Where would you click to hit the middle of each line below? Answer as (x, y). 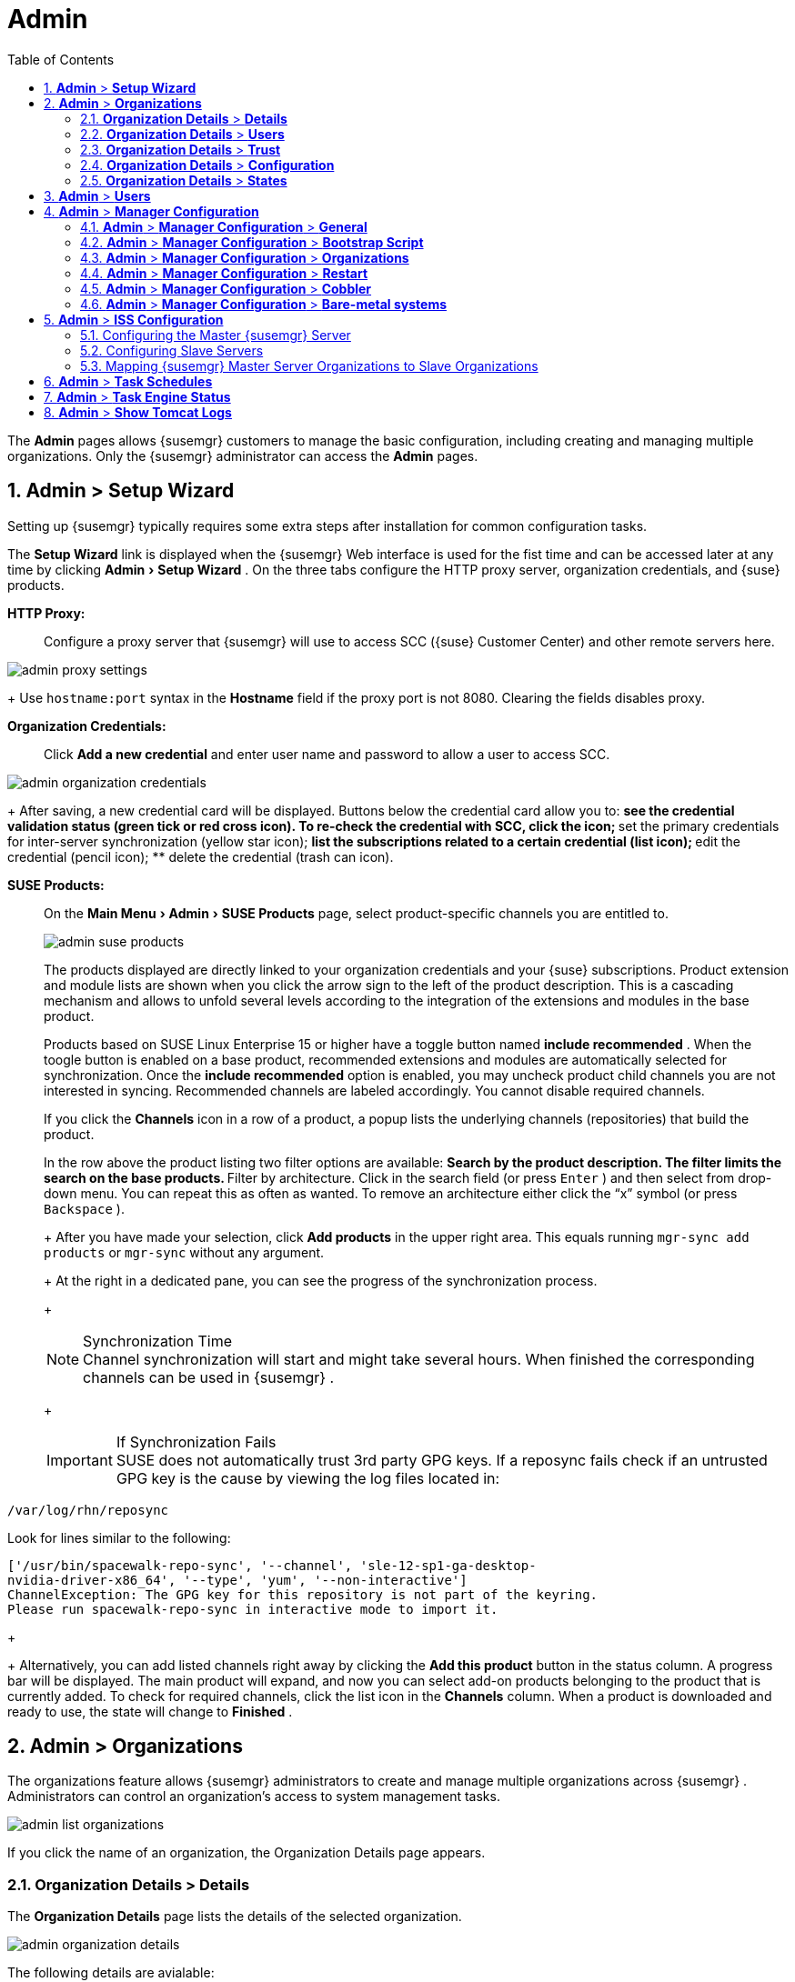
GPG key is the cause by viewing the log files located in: (308, 1478)
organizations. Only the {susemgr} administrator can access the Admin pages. (243, 455)
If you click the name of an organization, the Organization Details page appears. (247, 1853)
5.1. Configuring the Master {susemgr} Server (216, 335)
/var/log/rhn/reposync (88, 1510)
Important (80, 1460)
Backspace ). (84, 1208)
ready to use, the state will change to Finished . (150, 1711)
